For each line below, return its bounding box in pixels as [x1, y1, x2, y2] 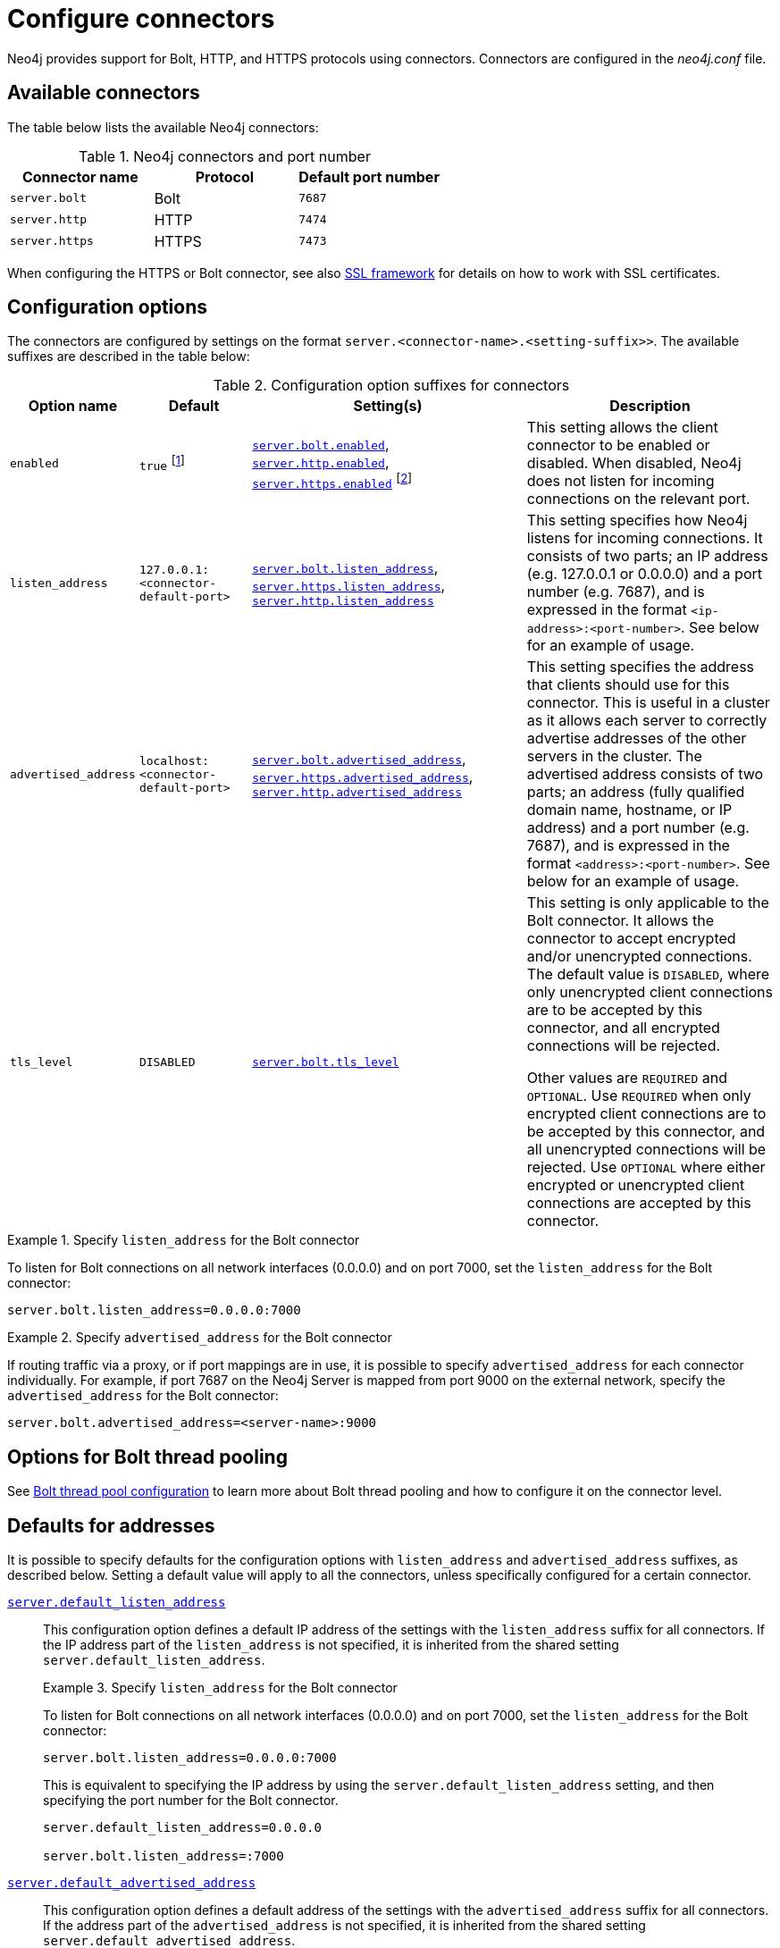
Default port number [298, 167, 440, 186]
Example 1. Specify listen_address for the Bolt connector [7, 1232, 360, 1248]
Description [609, 397, 691, 416]
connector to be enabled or [526, 436, 710, 455]
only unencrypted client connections [526, 983, 774, 1002]
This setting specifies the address [526, 658, 755, 676]
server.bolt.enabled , [252, 434, 390, 453]
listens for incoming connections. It [526, 529, 763, 548]
